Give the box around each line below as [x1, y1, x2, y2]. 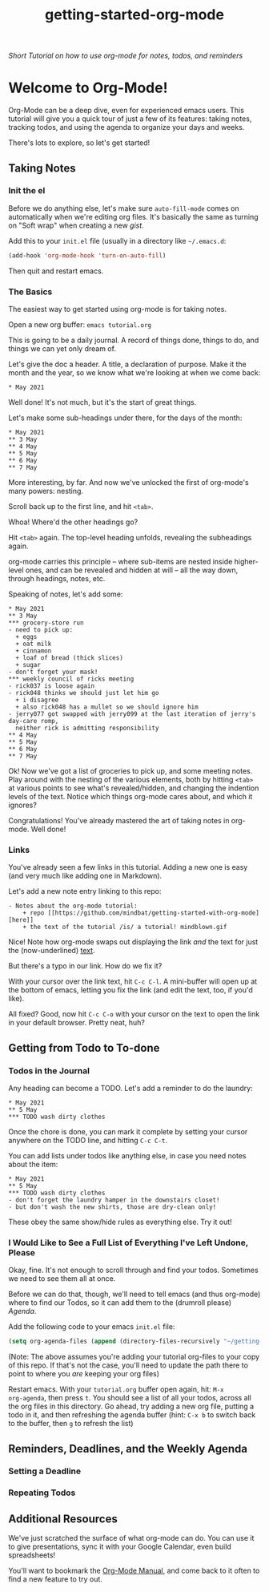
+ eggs [15, 632, 38, 640]
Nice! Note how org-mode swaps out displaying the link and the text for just [8, 937, 259, 947]
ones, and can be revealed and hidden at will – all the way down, [25, 565, 239, 575]
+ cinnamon [15, 647, 52, 655]
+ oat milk [15, 640, 52, 648]
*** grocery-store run [8, 619, 84, 627]
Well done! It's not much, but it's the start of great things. [8, 397, 197, 406]
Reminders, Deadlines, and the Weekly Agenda [8, 1441, 248, 1456]
